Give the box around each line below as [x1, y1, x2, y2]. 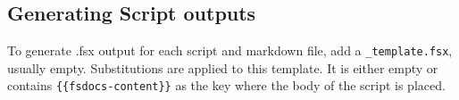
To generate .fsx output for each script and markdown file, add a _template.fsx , [7, 41, 453, 60]
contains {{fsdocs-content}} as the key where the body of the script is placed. [7, 76, 446, 95]
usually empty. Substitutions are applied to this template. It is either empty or [7, 58, 438, 77]
